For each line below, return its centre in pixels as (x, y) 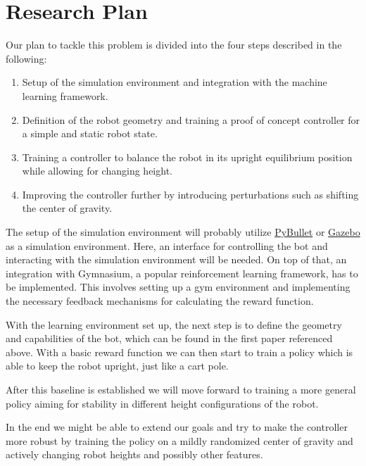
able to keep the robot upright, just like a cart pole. (117, 366)
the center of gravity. (67, 208)
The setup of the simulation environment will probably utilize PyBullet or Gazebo (183, 232)
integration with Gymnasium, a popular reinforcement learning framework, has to (182, 273)
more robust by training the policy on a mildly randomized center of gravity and (179, 440)
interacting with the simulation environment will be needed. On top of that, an (176, 259)
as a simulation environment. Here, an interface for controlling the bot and (167, 245)
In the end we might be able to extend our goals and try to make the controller (177, 427)
